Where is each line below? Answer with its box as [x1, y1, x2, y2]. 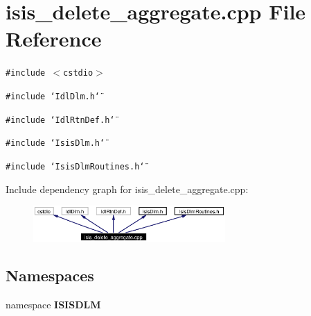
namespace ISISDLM [6, 297, 101, 311]
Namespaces [6, 265, 94, 286]
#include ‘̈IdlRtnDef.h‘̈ [6, 115, 115, 125]
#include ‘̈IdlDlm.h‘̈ [6, 91, 100, 101]
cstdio [63, 68, 94, 78]
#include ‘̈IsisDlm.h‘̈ [6, 138, 105, 149]
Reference [6, 24, 102, 53]
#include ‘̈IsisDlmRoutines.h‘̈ [6, 161, 145, 172]
